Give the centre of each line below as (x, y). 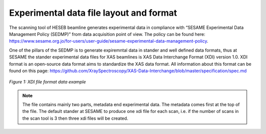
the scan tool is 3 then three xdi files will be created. (75, 118)
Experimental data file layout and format (93, 13)
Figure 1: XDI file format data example (48, 82)
